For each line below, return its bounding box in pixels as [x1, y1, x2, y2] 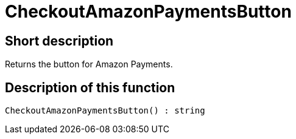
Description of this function [5, 80, 175, 95]
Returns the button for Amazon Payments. [5, 59, 173, 70]
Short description [5, 33, 114, 49]
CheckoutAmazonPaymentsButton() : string [5, 106, 205, 116]
